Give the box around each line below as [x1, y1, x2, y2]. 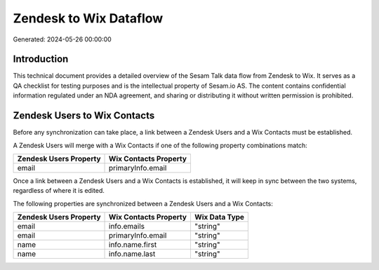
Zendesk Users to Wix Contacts [13, 109, 155, 122]
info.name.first [109, 240, 157, 250]
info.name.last [109, 249, 156, 259]
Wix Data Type [194, 212, 245, 222]
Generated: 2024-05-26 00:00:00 [13, 35, 112, 43]
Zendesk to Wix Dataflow [13, 11, 164, 26]
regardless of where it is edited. [13, 187, 105, 195]
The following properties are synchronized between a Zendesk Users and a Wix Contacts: [13, 199, 274, 208]
